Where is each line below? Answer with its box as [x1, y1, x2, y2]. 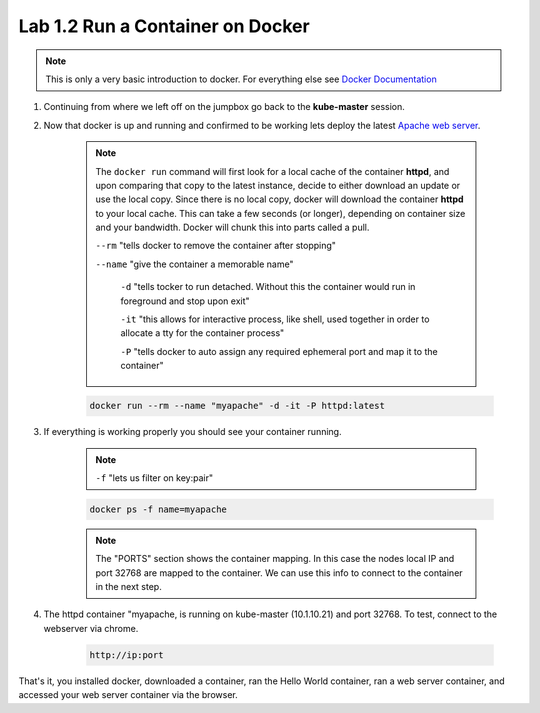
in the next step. [95, 581, 162, 593]
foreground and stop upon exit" [120, 295, 250, 307]
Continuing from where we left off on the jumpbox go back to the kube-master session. [43, 101, 405, 113]
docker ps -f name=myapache [89, 503, 227, 515]
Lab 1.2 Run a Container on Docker [18, 15, 310, 37]
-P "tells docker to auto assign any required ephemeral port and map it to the [120, 345, 439, 357]
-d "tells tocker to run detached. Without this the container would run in [120, 281, 416, 293]
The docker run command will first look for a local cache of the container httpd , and [95, 165, 450, 177]
